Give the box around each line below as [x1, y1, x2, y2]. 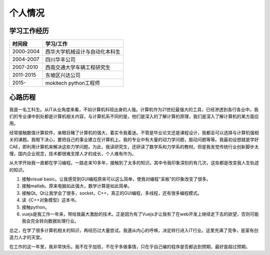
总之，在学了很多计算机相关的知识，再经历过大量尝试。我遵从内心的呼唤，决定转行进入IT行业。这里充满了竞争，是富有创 [9, 227, 258, 233]
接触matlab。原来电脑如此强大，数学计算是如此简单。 [21, 183, 132, 189]
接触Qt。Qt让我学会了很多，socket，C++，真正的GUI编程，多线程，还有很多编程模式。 [21, 190, 202, 196]
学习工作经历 [9, 27, 49, 35]
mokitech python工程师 [45, 80, 100, 87]
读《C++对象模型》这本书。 [21, 197, 79, 203]
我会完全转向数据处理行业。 [21, 218, 79, 224]
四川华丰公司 [45, 56, 76, 63]
